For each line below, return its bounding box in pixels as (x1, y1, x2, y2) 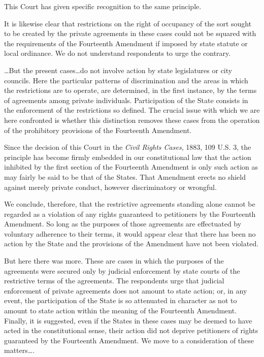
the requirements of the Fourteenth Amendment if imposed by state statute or (4, 38, 248, 48)
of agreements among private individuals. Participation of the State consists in (4, 94, 248, 105)
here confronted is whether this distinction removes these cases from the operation (4, 114, 260, 125)
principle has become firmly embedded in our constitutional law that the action (4, 151, 251, 162)
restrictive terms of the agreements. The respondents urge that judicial (4, 275, 224, 286)
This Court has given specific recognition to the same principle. (4, 1, 202, 11)
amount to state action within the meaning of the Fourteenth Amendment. (4, 305, 237, 316)
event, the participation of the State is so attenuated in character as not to (4, 295, 237, 306)
